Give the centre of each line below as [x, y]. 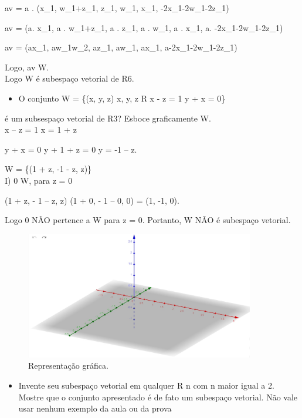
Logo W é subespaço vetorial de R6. [69, 78]
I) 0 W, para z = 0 [39, 180]
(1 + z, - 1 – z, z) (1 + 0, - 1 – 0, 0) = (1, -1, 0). [92, 200]
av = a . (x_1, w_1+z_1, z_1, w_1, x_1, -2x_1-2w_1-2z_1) [117, 8]
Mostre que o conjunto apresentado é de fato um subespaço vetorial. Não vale [158, 397]
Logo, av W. [27, 67]
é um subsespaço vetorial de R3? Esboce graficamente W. [108, 118]
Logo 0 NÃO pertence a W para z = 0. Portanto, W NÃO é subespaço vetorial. [148, 220]
